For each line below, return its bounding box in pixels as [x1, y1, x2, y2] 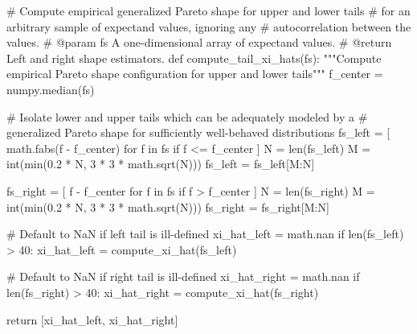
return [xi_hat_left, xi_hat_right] [6, 311, 178, 328]
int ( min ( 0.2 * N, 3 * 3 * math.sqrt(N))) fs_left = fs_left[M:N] [6, 155, 315, 172]
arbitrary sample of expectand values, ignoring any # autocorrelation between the [6, 18, 411, 35]
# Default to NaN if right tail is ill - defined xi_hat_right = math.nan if [6, 268, 360, 285]
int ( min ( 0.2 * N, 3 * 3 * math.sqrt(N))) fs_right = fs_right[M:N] [6, 198, 329, 215]
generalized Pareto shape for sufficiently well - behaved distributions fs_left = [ [6, 124, 390, 141]
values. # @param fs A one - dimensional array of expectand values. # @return [6, 34, 392, 51]
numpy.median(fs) [6, 80, 95, 97]
